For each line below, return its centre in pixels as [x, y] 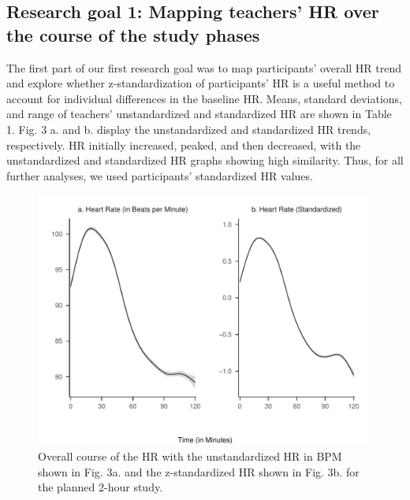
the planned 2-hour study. [101, 487]
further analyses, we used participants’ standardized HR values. [160, 175]
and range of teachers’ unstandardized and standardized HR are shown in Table [199, 114]
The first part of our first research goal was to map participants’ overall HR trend [204, 67]
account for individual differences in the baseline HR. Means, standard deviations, [205, 98]
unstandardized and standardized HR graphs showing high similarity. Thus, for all [205, 160]
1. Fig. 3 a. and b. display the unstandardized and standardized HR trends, [189, 129]
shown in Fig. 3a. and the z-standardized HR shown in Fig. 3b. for [199, 471]
